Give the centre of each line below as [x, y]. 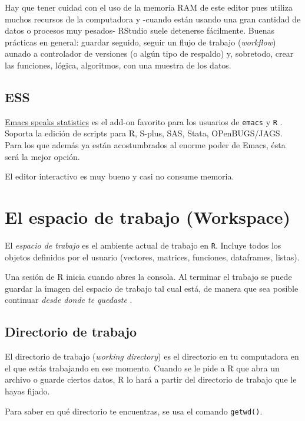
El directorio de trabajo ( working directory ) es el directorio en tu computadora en [152, 356]
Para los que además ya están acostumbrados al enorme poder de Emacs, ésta [145, 145]
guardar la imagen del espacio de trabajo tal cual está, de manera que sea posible [152, 288]
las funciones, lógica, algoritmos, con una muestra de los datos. [118, 65]
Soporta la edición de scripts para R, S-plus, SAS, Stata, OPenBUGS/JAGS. [144, 133]
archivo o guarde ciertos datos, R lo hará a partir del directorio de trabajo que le [151, 379]
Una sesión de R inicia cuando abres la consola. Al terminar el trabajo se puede [148, 277]
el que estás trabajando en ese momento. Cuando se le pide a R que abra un [142, 368]
